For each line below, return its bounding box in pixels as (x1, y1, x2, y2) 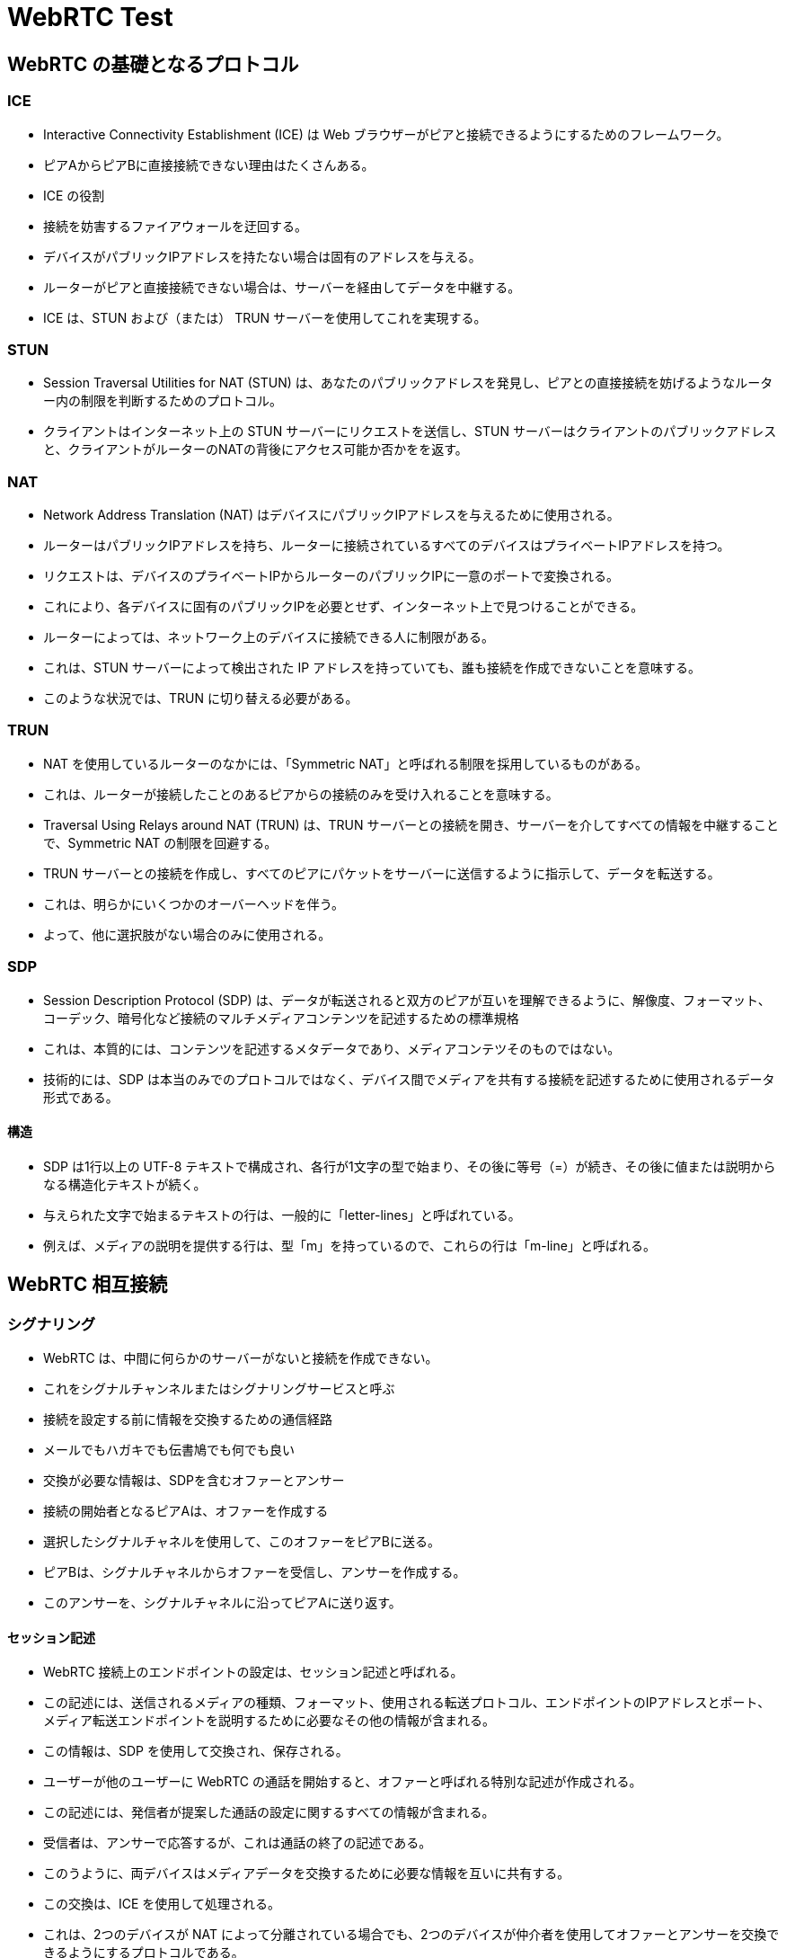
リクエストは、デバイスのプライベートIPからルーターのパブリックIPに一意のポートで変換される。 (43, 568, 619, 584)
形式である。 (43, 1089, 119, 1105)
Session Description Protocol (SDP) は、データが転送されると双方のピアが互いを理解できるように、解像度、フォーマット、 (43, 992, 771, 1008)
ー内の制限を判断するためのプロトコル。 (43, 393, 282, 409)
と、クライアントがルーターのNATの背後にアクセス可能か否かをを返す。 (43, 441, 468, 458)
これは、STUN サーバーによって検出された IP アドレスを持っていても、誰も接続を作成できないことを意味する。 (43, 660, 701, 676)
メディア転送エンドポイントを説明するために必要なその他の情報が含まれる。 (43, 1713, 496, 1729)
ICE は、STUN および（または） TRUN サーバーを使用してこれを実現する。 (43, 309, 487, 325)
